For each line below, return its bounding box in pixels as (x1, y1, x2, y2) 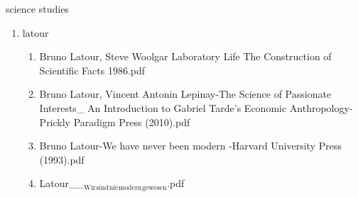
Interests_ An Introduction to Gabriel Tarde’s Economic (39, 100, 287, 115)
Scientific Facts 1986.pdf (39, 62, 146, 77)
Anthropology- (289, 100, 353, 115)
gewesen (142, 184, 167, 191)
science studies (6, 1, 69, 16)
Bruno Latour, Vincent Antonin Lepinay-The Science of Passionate (39, 86, 332, 101)
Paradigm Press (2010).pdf (73, 114, 190, 129)
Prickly (39, 114, 71, 129)
